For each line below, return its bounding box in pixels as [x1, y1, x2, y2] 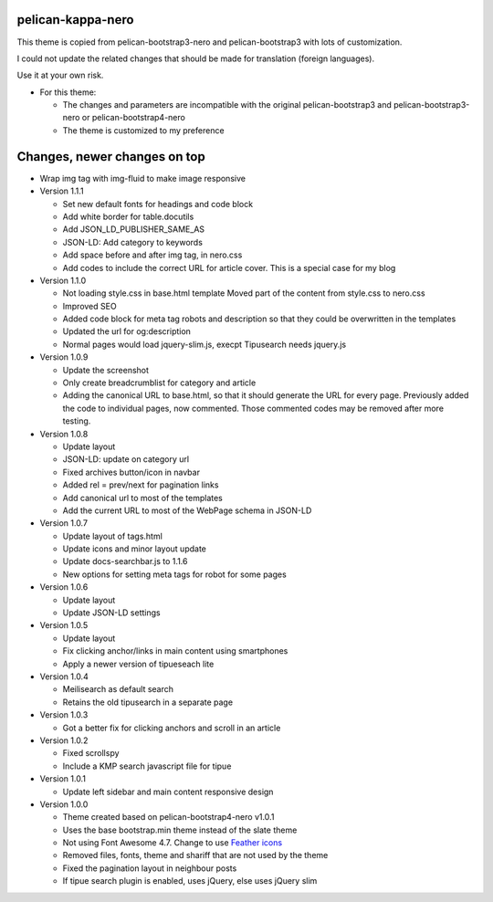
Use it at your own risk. [16, 69, 104, 81]
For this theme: [39, 87, 97, 98]
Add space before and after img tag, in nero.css [62, 249, 243, 260]
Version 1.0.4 [39, 671, 89, 682]
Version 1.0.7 [39, 518, 89, 529]
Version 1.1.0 [39, 275, 87, 286]
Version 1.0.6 [39, 582, 89, 593]
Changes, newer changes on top [16, 149, 205, 164]
